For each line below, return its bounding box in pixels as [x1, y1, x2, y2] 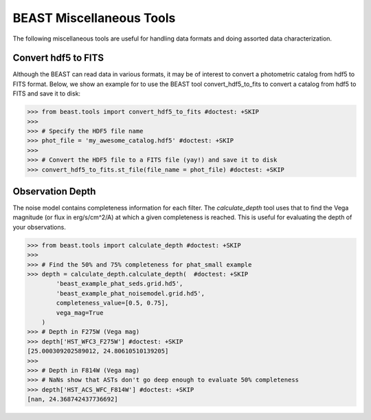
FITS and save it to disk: [12, 89, 81, 98]
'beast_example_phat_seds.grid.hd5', [56, 280, 183, 288]
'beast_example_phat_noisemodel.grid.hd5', [56, 289, 205, 297]
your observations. [12, 223, 67, 231]
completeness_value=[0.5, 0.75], [56, 299, 169, 307]
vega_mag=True [56, 309, 104, 316]
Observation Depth [12, 186, 96, 197]
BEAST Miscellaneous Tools [12, 10, 176, 25]
